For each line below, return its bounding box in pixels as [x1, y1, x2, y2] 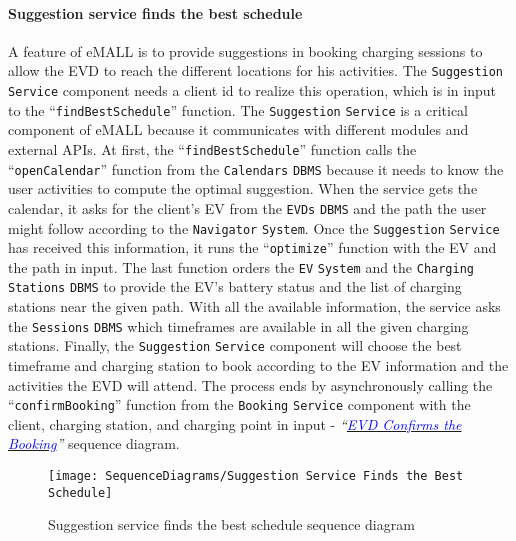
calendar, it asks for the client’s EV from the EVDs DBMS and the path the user [8, 197, 487, 218]
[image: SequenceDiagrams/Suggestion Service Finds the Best [48, 469, 464, 484]
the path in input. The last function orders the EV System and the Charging [8, 256, 474, 277]
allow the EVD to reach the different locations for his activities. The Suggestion [8, 60, 504, 81]
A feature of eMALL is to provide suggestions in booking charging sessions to [8, 40, 483, 61]
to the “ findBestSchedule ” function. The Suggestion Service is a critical [8, 99, 468, 120]
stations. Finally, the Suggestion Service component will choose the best [8, 335, 462, 356]
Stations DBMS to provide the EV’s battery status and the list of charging [8, 276, 462, 297]
